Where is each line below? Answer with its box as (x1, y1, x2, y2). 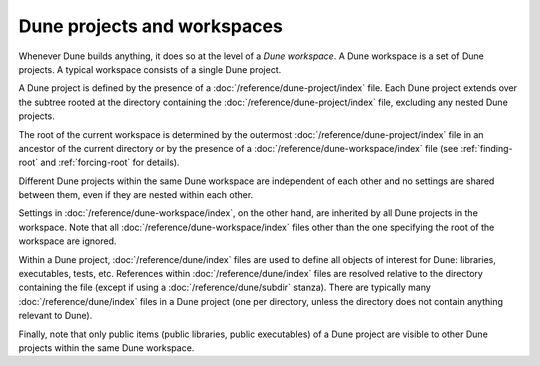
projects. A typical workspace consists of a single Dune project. (18, 63, 282, 75)
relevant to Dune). (18, 310, 93, 322)
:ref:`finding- (460, 142, 514, 154)
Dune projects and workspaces (18, 15, 284, 37)
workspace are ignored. (18, 235, 117, 247)
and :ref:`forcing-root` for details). (40, 156, 180, 169)
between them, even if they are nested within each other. (18, 189, 254, 201)
